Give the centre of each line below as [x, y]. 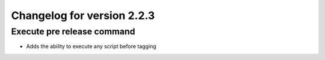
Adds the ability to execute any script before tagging [91, 46]
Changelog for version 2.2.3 [83, 15]
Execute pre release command [73, 31]
